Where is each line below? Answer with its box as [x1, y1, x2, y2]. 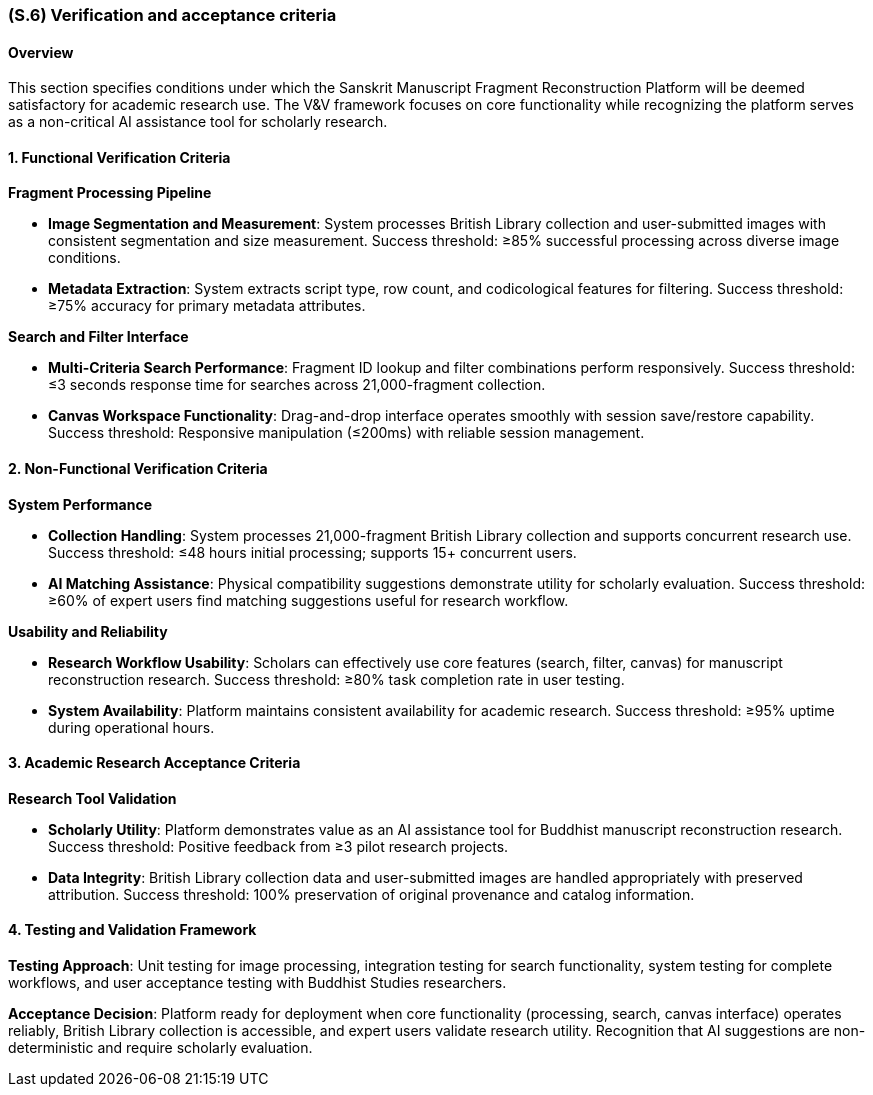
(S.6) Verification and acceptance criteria [8, 5, 337, 25]
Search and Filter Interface [8, 328, 189, 346]
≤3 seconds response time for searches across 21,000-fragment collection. [48, 376, 546, 394]
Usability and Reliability [8, 622, 168, 640]
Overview [8, 43, 74, 61]
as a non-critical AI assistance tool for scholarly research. [8, 113, 388, 131]
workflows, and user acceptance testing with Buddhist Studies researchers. [8, 974, 507, 992]
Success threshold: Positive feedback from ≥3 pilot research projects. [48, 837, 509, 855]
